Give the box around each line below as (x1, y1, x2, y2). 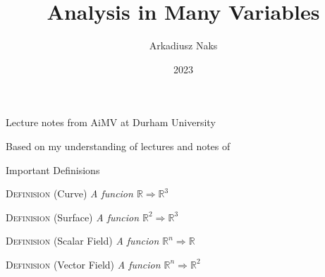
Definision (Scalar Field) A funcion (6, 233, 159, 248)
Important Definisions (6, 162, 100, 177)
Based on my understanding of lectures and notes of (6, 138, 231, 153)
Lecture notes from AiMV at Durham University (6, 115, 216, 130)
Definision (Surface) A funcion (6, 209, 140, 224)
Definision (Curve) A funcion (6, 186, 133, 201)
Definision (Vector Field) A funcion (6, 257, 161, 271)
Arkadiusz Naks (149, 38, 218, 53)
